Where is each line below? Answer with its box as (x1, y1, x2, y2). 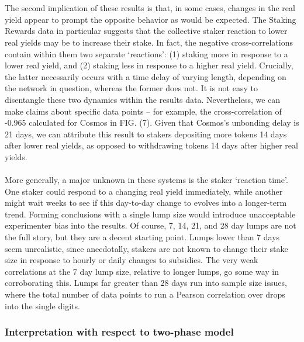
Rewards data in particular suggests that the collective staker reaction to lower (5, 25, 288, 37)
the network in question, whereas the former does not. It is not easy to (5, 82, 258, 94)
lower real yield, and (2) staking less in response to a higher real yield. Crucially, (5, 59, 293, 71)
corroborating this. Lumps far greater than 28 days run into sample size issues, (5, 277, 287, 289)
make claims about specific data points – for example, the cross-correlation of (5, 105, 282, 117)
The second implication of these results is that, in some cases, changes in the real (5, 2, 295, 14)
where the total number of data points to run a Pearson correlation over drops (5, 288, 285, 300)
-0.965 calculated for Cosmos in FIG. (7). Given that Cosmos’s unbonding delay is (5, 116, 299, 129)
